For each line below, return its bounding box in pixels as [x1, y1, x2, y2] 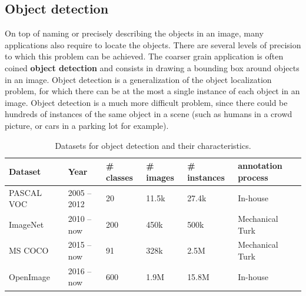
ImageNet [9, 218, 44, 230]
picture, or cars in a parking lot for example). [5, 119, 169, 131]
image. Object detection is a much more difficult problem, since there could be [5, 96, 288, 108]
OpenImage [9, 270, 50, 282]
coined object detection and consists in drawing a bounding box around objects [5, 61, 300, 74]
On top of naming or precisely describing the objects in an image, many [5, 27, 264, 39]
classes [106, 171, 133, 183]
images [146, 171, 174, 183]
